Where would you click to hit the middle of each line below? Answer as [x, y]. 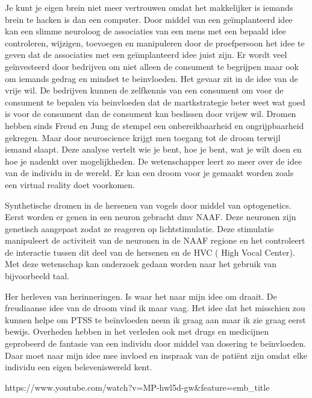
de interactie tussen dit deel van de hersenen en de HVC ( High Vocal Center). [150, 252]
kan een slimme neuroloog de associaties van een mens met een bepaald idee [145, 31]
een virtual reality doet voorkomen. [70, 184]
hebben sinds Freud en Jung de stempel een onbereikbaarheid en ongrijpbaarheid [154, 125]
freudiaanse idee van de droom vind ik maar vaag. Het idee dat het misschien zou [155, 308]
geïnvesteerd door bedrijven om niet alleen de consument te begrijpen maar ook [152, 66]
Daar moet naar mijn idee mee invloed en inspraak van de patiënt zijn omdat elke [156, 355]
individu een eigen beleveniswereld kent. [79, 367]
